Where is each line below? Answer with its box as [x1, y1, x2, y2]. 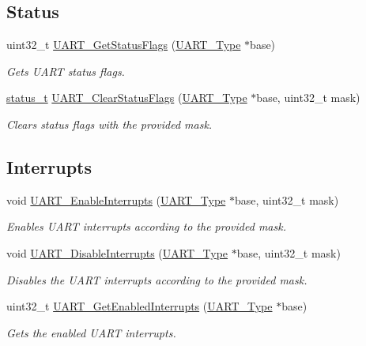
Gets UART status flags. [6, 62, 125, 79]
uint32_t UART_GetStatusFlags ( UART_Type [6, 36, 241, 53]
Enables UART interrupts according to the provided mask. [6, 218, 286, 235]
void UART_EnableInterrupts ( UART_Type [6, 191, 226, 208]
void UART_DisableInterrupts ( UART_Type [6, 244, 228, 261]
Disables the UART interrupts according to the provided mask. [6, 271, 308, 288]
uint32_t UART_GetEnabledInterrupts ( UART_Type [6, 298, 273, 314]
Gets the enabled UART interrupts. [6, 324, 176, 340]
